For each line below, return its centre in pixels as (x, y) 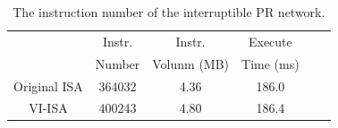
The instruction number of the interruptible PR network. (169, 12)
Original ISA (48, 85)
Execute (270, 41)
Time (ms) (270, 63)
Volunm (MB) (191, 63)
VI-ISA (48, 108)
